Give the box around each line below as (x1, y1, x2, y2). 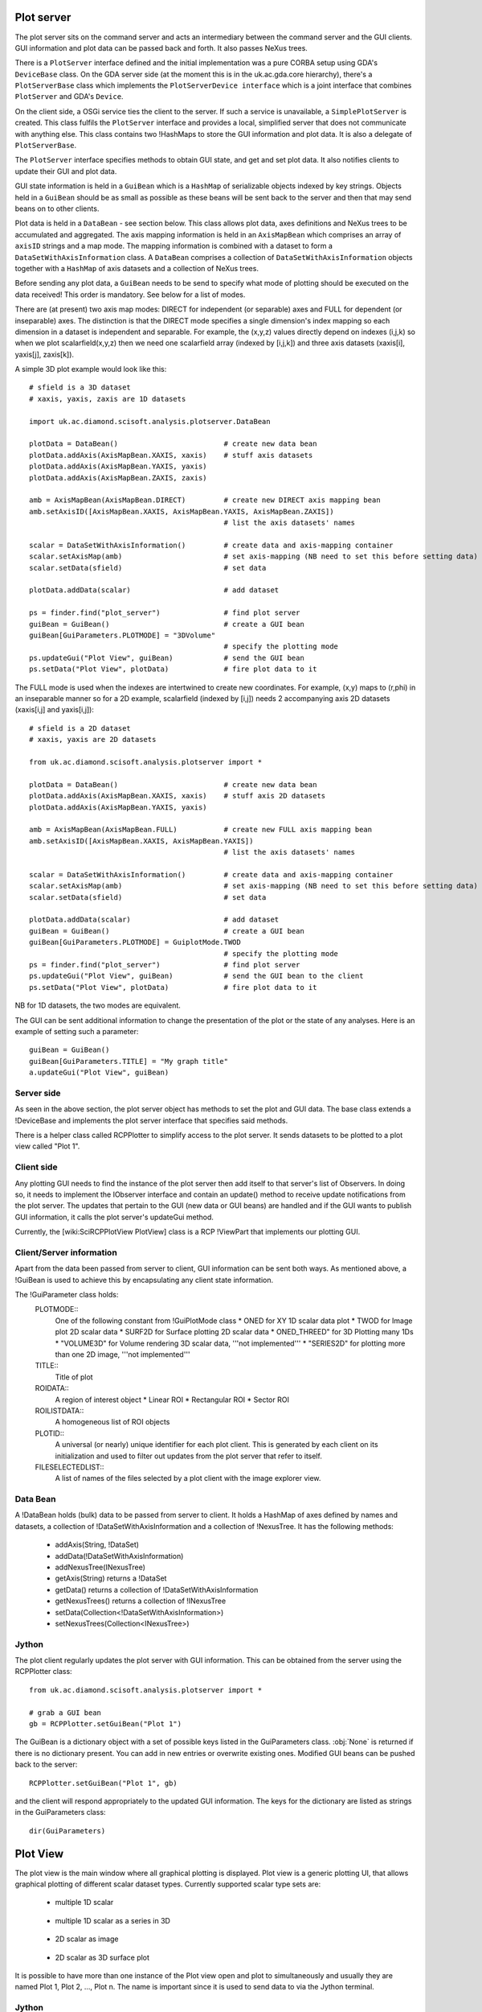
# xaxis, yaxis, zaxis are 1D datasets (29, 394, 186, 403)
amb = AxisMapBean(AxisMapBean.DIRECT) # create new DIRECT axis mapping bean (29, 496, 381, 505)
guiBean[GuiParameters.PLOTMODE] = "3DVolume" (29, 631, 216, 640)
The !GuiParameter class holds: (14, 1290, 119, 1300)
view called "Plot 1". (14, 1141, 80, 1151)
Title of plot (55, 1372, 93, 1382)
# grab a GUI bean (29, 1708, 102, 1717)
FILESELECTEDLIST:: (35, 1462, 104, 1472)
